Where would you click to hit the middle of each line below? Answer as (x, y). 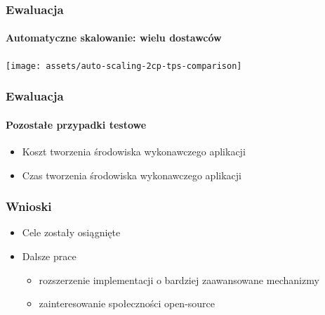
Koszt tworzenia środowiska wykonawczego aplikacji (134, 151)
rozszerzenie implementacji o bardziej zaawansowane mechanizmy (179, 279)
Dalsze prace (49, 256)
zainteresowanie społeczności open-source (127, 303)
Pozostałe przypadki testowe (76, 124)
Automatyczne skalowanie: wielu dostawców (114, 38)
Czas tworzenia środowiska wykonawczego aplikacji (132, 175)
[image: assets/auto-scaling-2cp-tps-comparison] (124, 66)
